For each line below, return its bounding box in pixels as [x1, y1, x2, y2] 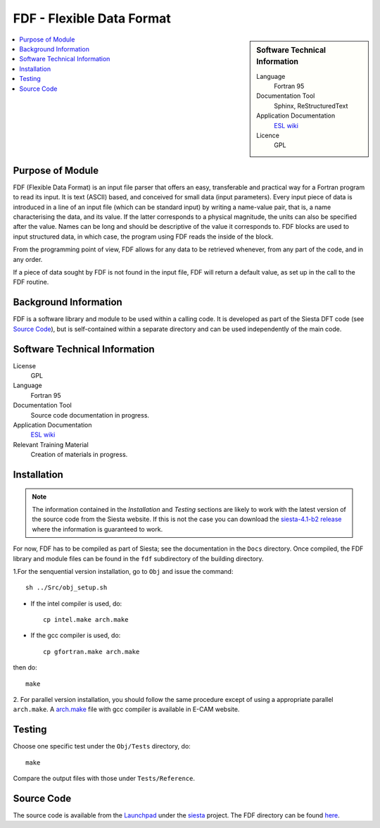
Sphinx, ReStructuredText [274, 101, 348, 110]
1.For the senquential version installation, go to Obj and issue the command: [13, 567, 234, 575]
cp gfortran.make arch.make [43, 648, 140, 655]
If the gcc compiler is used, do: [30, 631, 121, 640]
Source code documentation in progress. [30, 410, 150, 419]
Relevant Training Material [13, 440, 89, 448]
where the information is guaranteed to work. [32, 525, 163, 533]
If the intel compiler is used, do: [30, 599, 122, 608]
